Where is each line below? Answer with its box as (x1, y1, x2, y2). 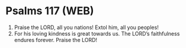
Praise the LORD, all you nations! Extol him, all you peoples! (14, 24, 159, 31)
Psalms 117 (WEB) (5, 4, 94, 18)
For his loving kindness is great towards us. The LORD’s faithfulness (14, 30, 180, 37)
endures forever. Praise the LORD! (14, 36, 98, 43)
